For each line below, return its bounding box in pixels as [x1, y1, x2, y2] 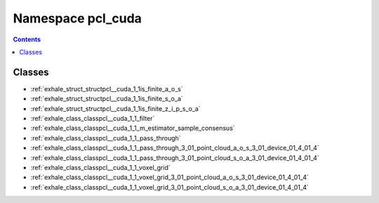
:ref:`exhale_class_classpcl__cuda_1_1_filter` [30, 114, 155, 123]
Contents [13, 35, 41, 44]
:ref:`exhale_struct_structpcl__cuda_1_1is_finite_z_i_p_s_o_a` [30, 104, 201, 112]
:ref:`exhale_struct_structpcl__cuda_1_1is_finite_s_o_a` [30, 95, 184, 103]
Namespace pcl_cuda [13, 11, 142, 26]
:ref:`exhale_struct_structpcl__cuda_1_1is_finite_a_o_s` [30, 84, 184, 93]
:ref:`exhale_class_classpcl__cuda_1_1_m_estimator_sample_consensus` [30, 124, 235, 133]
